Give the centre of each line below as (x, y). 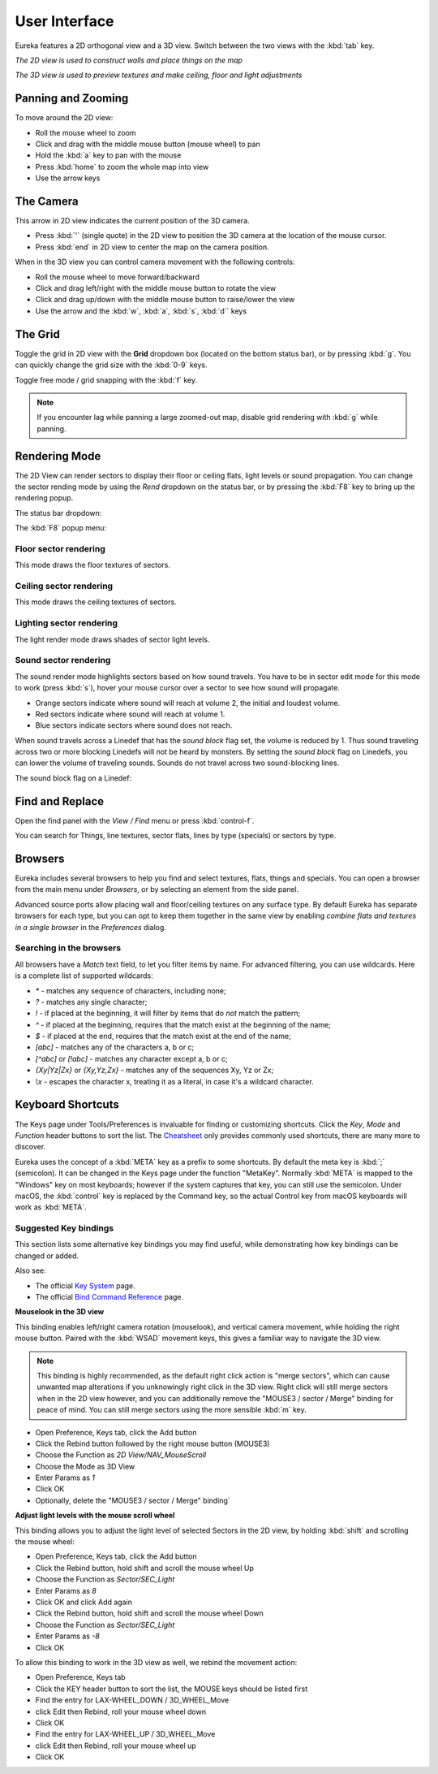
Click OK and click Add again (84, 1602)
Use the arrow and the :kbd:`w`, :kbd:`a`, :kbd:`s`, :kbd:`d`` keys (141, 311)
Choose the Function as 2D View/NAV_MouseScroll (121, 1455)
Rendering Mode (58, 456)
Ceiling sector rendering (64, 586)
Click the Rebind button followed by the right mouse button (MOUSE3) (152, 1443)
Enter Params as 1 (65, 1478)
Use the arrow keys (68, 178)
